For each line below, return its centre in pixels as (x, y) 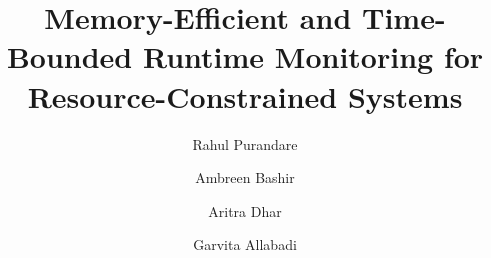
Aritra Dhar (245, 210)
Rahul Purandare (245, 143)
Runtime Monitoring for (313, 56)
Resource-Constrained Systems (245, 95)
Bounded (69, 56)
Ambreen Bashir (245, 177)
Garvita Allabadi (245, 244)
